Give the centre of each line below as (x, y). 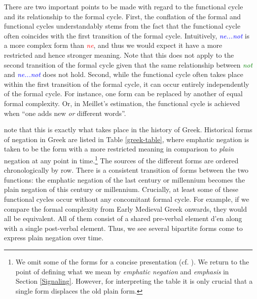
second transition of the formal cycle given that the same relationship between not (128, 64)
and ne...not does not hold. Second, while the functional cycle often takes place (124, 74)
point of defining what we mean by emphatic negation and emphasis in (122, 271)
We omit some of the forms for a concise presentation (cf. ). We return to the (132, 261)
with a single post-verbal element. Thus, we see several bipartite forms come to (123, 228)
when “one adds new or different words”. (65, 113)
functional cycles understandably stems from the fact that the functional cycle (122, 26)
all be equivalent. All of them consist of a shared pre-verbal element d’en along (123, 218)
